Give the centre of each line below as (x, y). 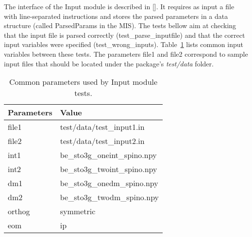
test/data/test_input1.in (102, 127)
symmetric (78, 211)
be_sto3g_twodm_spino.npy (109, 197)
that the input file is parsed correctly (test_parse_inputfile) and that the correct (125, 35)
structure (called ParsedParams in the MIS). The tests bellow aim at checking (120, 25)
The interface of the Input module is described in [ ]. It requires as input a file (119, 6)
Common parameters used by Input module (83, 82)
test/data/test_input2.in (102, 141)
